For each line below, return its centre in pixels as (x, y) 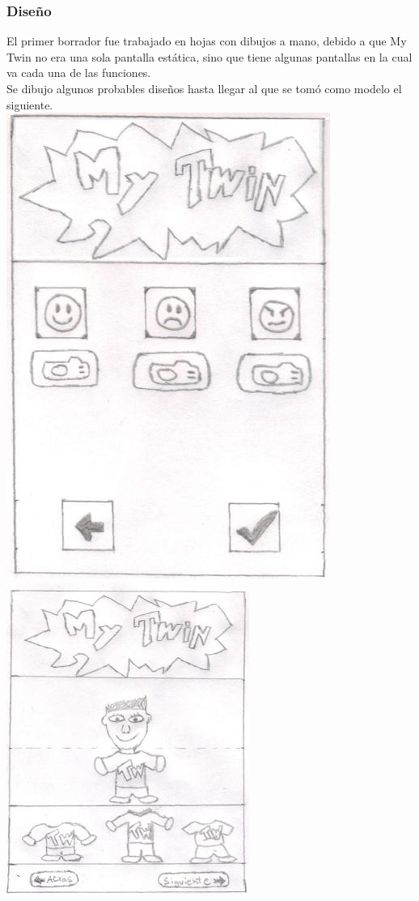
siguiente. (30, 104)
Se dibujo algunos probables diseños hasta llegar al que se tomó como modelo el (204, 88)
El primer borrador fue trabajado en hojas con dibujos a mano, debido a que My (207, 41)
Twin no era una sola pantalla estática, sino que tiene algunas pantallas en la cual (209, 56)
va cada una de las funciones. (79, 73)
